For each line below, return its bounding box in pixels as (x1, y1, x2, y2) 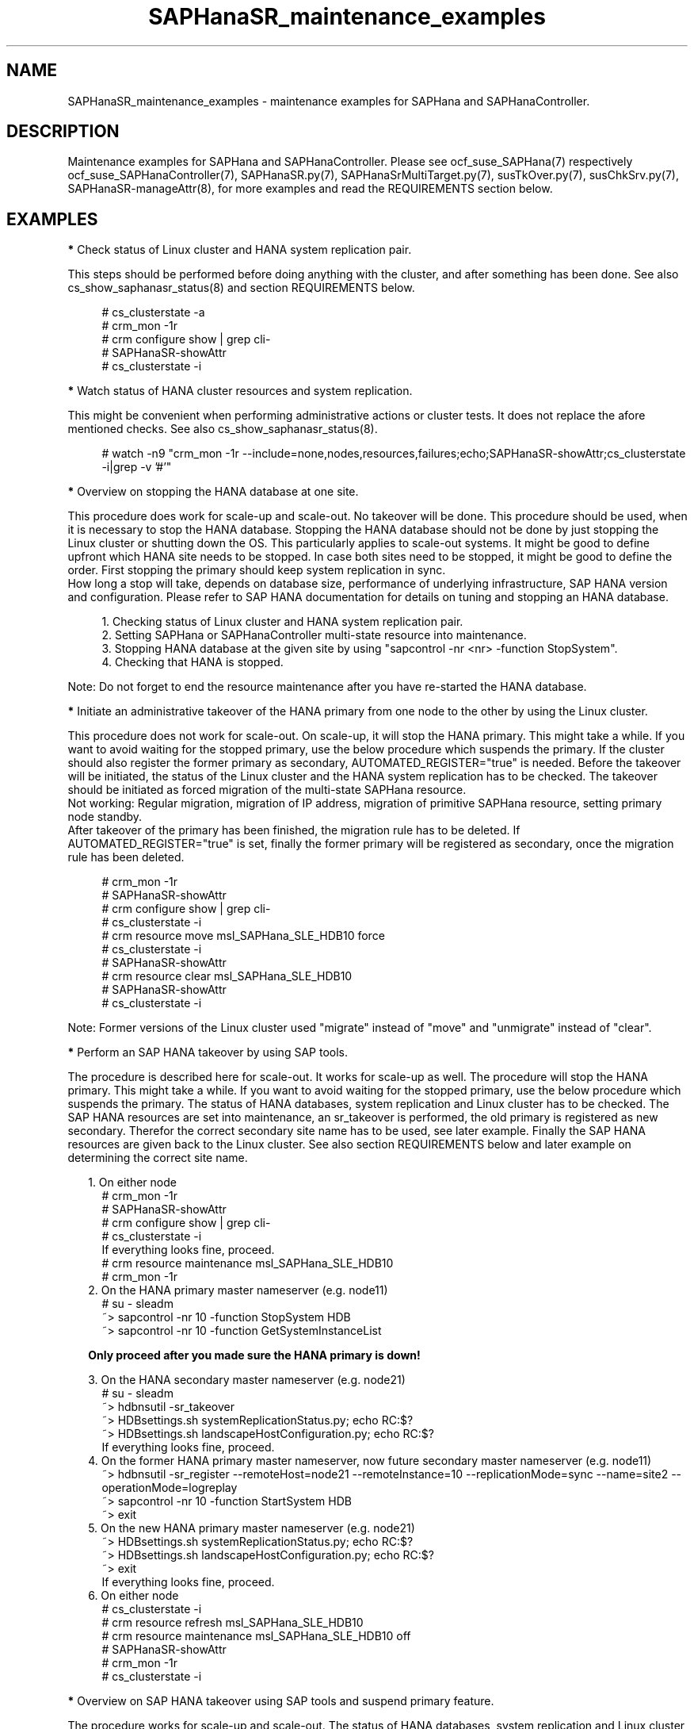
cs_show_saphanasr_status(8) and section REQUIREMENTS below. (67, 281, 415, 295)
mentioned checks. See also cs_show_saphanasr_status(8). (67, 422, 378, 436)
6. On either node (88, 1589, 179, 1603)
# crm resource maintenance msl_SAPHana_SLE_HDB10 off (101, 1629, 411, 1643)
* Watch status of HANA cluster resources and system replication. (67, 384, 413, 398)
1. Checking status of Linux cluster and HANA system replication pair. (101, 615, 463, 629)
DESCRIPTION (6, 121, 120, 142)
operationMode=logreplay (101, 1481, 238, 1495)
